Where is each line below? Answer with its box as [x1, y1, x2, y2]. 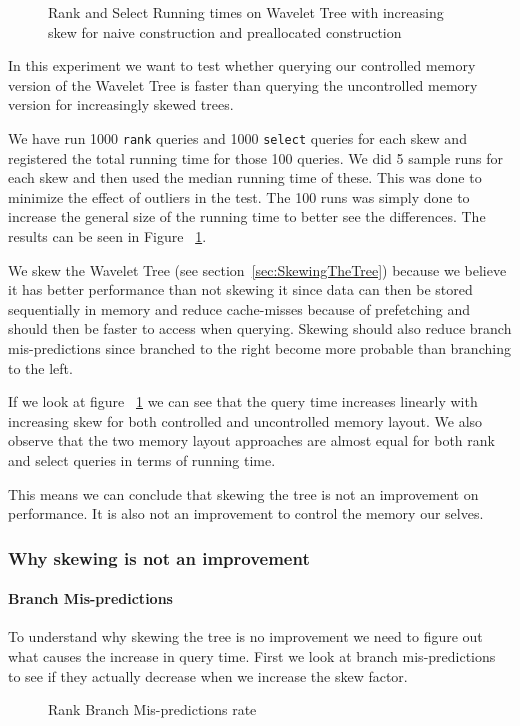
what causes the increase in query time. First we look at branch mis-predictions [8, 645, 496, 666]
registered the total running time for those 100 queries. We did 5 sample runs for [8, 147, 503, 168]
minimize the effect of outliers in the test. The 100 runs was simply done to [8, 186, 470, 207]
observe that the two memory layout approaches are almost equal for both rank [8, 430, 495, 451]
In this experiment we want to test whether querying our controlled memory [8, 55, 476, 76]
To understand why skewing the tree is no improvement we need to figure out [8, 626, 483, 647]
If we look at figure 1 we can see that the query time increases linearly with [8, 391, 478, 412]
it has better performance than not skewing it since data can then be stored [8, 279, 473, 300]
